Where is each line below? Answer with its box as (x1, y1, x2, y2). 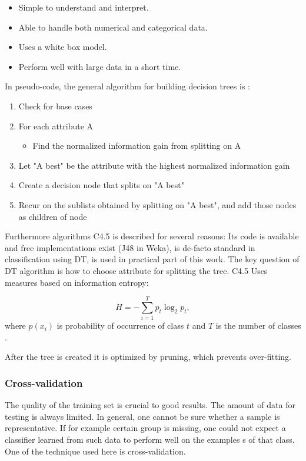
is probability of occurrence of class (56, 319, 184, 332)
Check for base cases (18, 99, 92, 112)
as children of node (18, 210, 87, 222)
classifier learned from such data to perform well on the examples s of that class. (5, 433, 295, 445)
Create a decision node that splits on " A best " (18, 179, 184, 191)
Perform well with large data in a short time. (18, 60, 181, 72)
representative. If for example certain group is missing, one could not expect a (5, 422, 286, 434)
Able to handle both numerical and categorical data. (18, 21, 208, 33)
